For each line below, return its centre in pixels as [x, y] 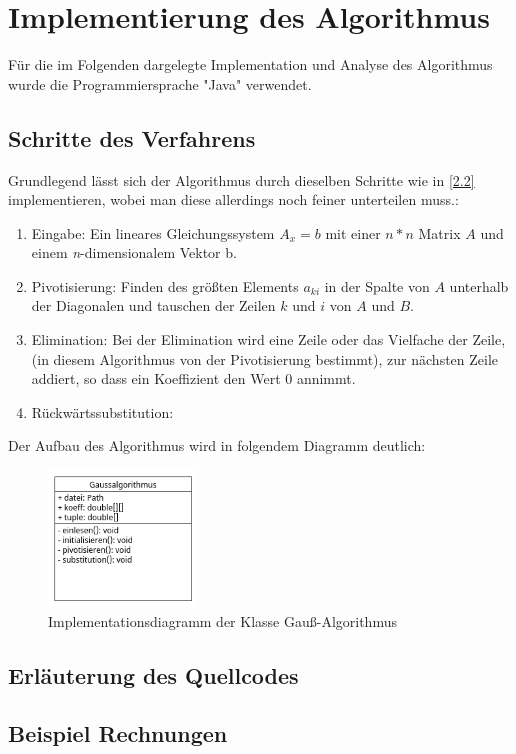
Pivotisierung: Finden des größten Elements [165, 285]
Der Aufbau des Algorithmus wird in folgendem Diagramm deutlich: [217, 445]
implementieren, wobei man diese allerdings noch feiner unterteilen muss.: [233, 199]
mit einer [353, 232]
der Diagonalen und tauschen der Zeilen [153, 305]
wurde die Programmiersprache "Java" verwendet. [160, 83]
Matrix [439, 232]
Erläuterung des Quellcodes [153, 674]
